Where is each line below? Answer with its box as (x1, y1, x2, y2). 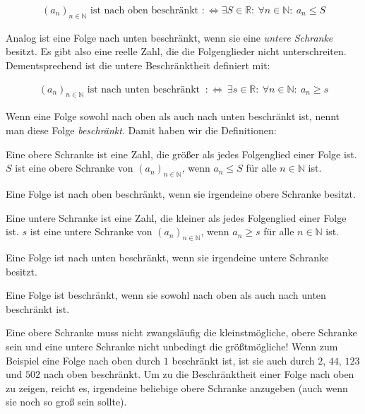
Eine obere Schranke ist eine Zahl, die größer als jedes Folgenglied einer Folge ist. (6, 146, 357, 161)
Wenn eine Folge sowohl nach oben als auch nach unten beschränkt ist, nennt (6, 109, 340, 124)
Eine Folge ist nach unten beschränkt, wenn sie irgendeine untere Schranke (6, 250, 329, 264)
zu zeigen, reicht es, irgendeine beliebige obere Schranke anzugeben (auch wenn (6, 380, 348, 395)
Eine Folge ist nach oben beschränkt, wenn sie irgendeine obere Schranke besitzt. (6, 187, 356, 201)
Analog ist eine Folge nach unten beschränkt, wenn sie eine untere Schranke (6, 30, 333, 45)
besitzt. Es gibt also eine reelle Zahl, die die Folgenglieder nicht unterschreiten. (6, 44, 347, 59)
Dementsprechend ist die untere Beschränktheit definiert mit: (6, 58, 270, 73)
